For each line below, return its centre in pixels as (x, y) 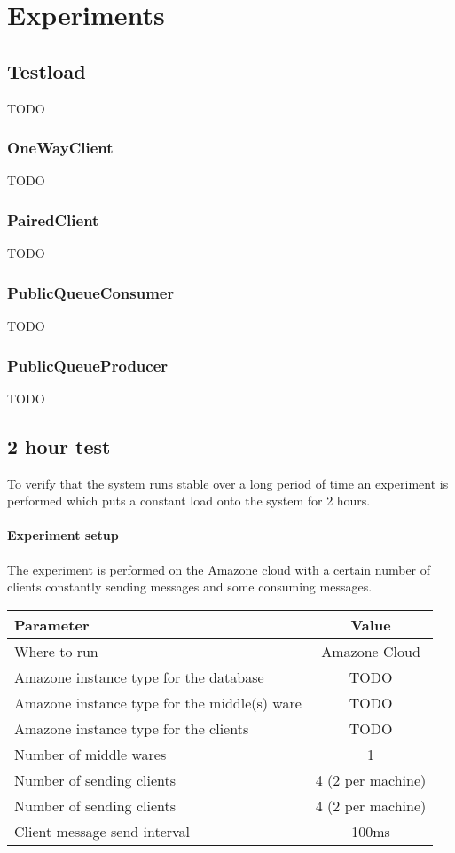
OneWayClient (60, 148)
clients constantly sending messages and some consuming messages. (190, 587)
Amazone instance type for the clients (132, 728)
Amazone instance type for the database (139, 677)
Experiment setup (63, 535)
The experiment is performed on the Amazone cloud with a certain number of (219, 569)
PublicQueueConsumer (91, 292)
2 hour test (59, 446)
